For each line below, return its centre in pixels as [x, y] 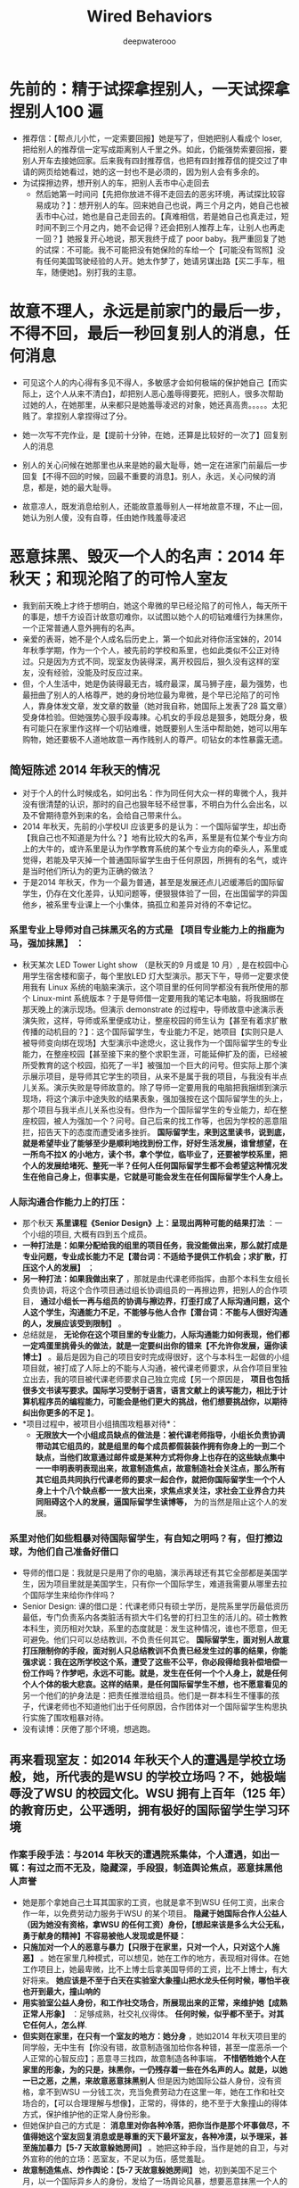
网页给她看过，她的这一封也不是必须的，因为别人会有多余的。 [151, 171]
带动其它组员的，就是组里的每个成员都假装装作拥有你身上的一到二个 [160, 1446]
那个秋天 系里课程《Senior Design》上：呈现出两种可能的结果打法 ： [148, 1222]
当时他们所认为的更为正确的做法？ [93, 871]
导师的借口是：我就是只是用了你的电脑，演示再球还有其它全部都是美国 [151, 1573]
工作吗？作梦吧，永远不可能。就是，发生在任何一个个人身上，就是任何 [158, 1673]
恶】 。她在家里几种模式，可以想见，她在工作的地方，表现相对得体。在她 [156, 1958]
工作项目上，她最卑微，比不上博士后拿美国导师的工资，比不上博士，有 [151, 1968]
